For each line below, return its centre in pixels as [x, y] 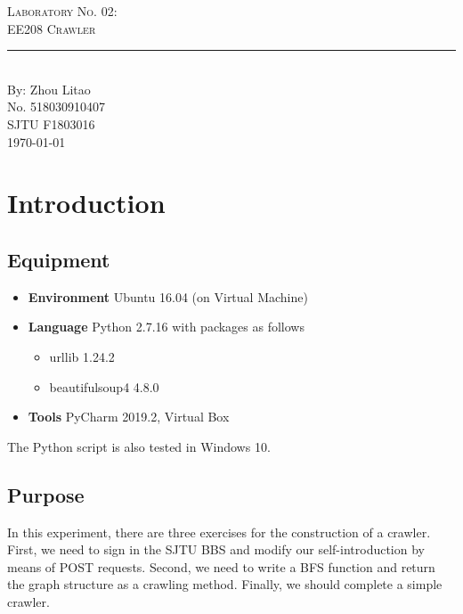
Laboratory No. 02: [62, 11]
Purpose [46, 494]
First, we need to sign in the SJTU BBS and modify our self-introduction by [216, 549]
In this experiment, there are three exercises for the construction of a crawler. [219, 532]
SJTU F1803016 [51, 123]
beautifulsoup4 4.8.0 [104, 386]
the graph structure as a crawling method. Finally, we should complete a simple [225, 584]
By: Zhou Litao [49, 89]
